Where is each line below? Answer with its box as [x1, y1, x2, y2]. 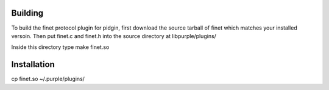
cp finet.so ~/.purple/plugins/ [11, 76, 85, 83]
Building [11, 8, 44, 18]
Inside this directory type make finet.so [11, 43, 110, 51]
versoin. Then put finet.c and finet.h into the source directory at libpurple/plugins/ [11, 32, 216, 39]
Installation [11, 59, 55, 69]
